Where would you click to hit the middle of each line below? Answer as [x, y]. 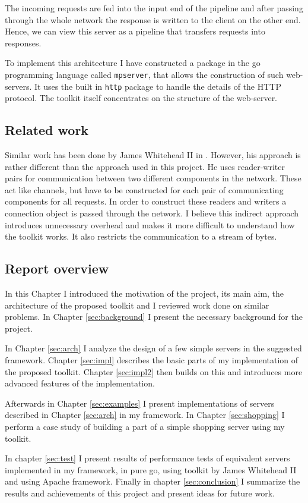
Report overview [57, 268]
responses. [23, 43]
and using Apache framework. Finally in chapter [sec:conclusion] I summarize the [153, 481]
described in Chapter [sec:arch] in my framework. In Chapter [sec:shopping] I [145, 415]
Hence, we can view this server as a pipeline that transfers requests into [135, 31]
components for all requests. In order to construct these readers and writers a [146, 201]
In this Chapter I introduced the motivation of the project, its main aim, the [145, 293]
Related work [47, 130]
